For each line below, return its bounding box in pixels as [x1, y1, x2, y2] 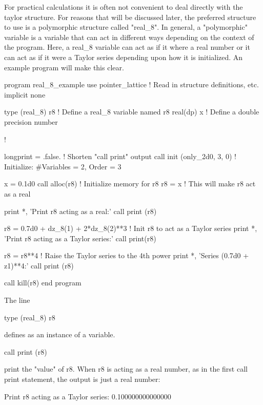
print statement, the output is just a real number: [4, 374, 160, 384]
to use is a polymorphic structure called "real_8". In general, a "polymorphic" [4, 22, 248, 32]
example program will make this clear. [4, 62, 124, 72]
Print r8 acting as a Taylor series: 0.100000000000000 [4, 391, 171, 401]
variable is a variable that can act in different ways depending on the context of [4, 31, 254, 42]
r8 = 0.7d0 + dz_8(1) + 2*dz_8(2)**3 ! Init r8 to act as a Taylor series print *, [4, 223, 257, 234]
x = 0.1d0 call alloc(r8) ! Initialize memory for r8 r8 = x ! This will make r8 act [4, 178, 256, 189]
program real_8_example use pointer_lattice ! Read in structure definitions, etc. [4, 79, 259, 90]
